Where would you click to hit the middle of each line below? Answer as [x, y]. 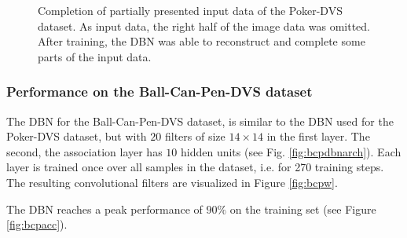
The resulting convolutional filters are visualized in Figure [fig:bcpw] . [172, 182]
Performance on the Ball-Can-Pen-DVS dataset [159, 92]
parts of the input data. [95, 56]
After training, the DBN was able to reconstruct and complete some [202, 41]
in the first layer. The [318, 136]
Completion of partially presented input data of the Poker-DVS [190, 10]
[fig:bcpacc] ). [37, 224]
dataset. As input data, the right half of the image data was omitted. [204, 26]
